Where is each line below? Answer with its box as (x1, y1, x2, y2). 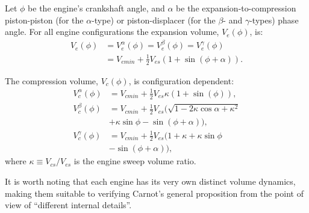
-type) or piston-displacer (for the (92, 13, 216, 26)
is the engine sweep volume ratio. (73, 155, 196, 167)
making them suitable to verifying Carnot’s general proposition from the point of (5, 187, 304, 199)
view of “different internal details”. (5, 199, 132, 211)
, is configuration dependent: (128, 74, 234, 87)
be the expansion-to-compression (176, 2, 296, 14)
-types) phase (249, 13, 299, 26)
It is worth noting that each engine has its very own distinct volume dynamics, (5, 175, 296, 188)
